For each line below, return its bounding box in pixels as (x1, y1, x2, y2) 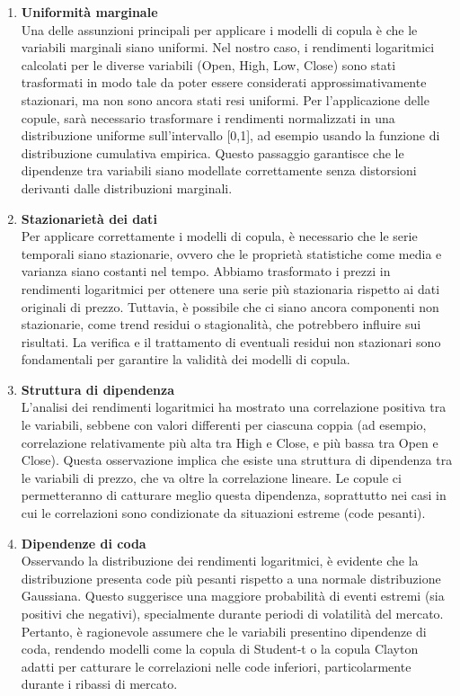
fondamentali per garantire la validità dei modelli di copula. (21, 350, 350, 369)
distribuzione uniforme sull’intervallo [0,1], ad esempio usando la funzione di (21, 126, 440, 145)
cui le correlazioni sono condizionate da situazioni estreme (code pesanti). (21, 504, 426, 522)
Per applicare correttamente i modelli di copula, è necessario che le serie (21, 227, 418, 245)
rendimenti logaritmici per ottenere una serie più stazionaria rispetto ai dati (21, 279, 440, 298)
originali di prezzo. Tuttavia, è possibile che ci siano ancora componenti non (21, 297, 439, 316)
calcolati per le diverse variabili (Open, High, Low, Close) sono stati (21, 55, 396, 74)
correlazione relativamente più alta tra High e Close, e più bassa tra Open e (21, 433, 438, 451)
